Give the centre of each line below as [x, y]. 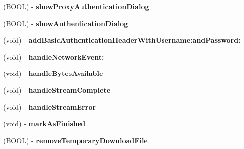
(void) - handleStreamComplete [57, 90]
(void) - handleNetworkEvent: [54, 56]
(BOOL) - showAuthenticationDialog [66, 23]
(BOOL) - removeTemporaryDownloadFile [76, 140]
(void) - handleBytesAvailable [53, 73]
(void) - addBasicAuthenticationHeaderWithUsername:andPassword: [122, 40]
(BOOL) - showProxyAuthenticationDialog [76, 6]
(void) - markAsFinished [45, 123]
